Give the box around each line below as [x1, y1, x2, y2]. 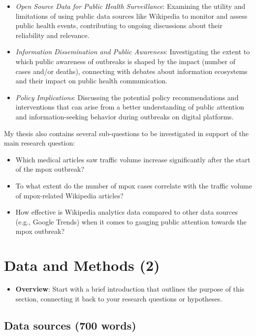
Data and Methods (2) [4, 255, 160, 275]
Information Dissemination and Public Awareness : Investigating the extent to [15, 46, 250, 57]
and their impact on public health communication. [15, 75, 168, 86]
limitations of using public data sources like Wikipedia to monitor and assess [15, 10, 248, 21]
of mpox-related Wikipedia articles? [15, 190, 124, 200]
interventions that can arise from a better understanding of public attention [15, 102, 244, 112]
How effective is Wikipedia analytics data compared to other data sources [15, 207, 238, 217]
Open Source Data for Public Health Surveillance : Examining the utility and [15, 1, 246, 11]
